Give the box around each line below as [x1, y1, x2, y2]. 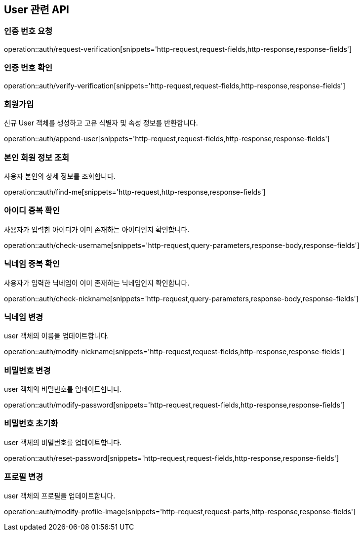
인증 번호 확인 [4, 63, 53, 73]
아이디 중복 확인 [4, 206, 60, 216]
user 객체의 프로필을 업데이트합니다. [4, 491, 116, 500]
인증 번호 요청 [4, 26, 53, 37]
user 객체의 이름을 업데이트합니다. [4, 331, 109, 340]
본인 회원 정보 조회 [4, 152, 70, 163]
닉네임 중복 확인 [4, 259, 60, 269]
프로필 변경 [4, 472, 43, 482]
